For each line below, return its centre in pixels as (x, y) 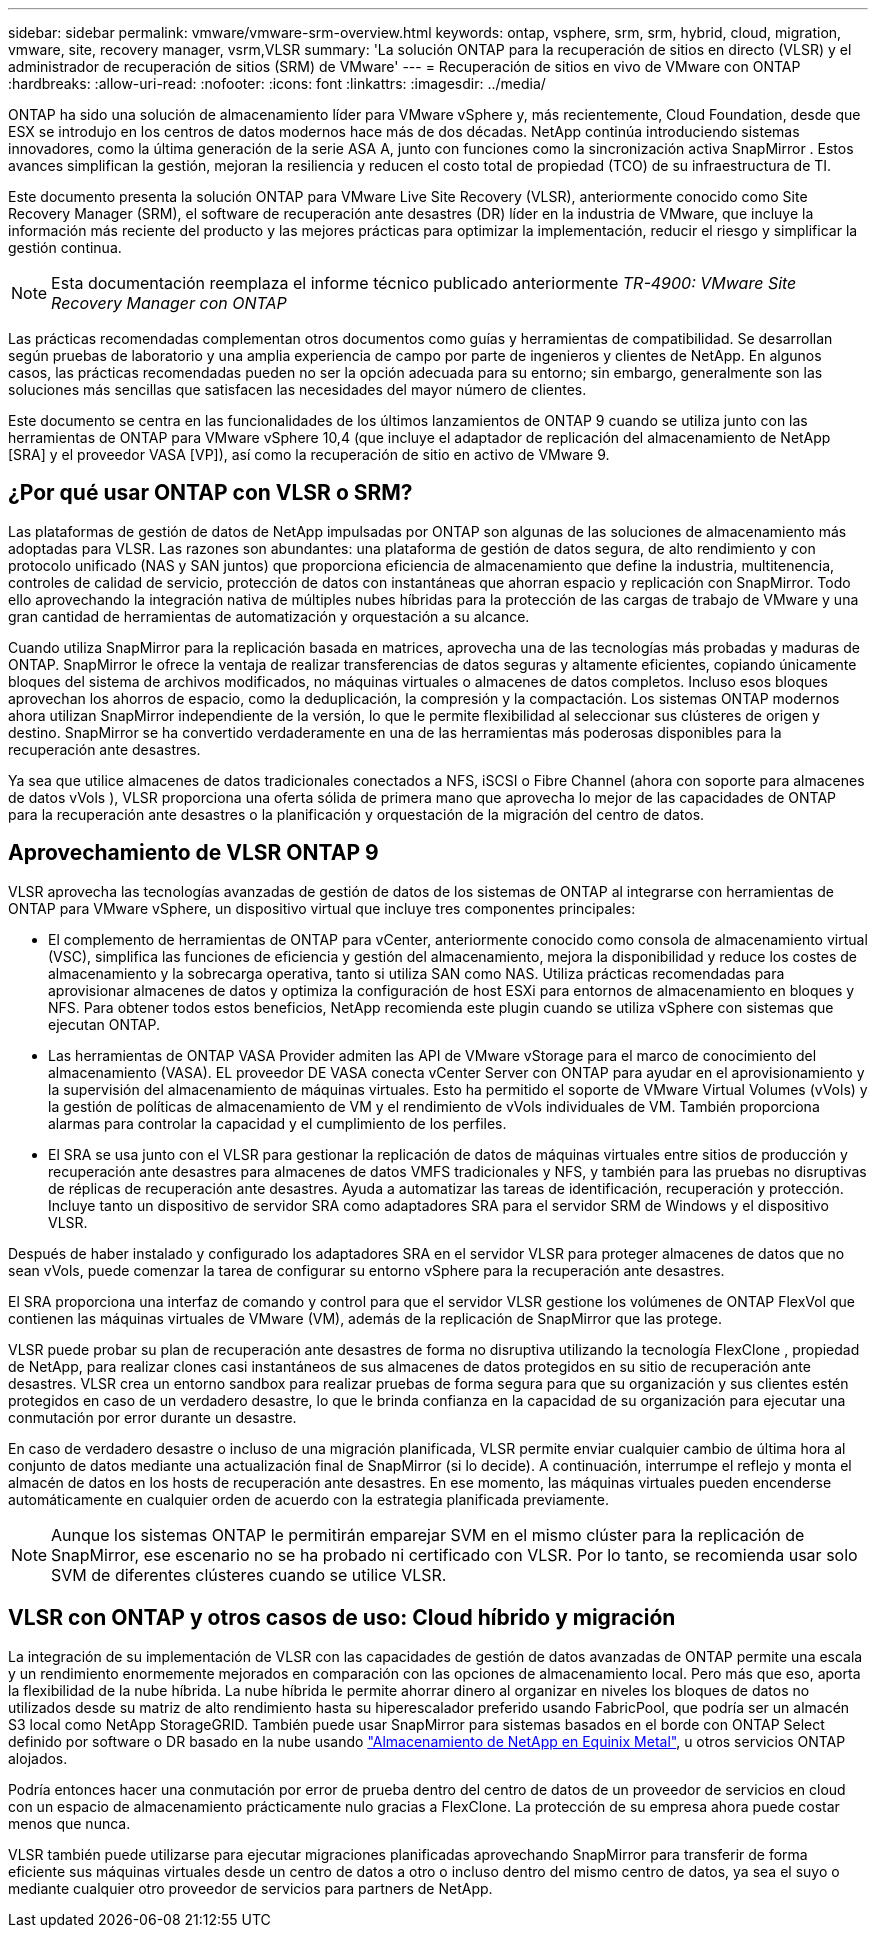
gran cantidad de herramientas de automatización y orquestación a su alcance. (269, 616)
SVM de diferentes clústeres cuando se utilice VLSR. (249, 1574)
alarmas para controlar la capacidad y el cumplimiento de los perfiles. (277, 1123)
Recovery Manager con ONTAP (169, 303)
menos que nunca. (69, 1823)
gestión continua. (65, 247)
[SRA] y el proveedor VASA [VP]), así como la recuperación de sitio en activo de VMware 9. (309, 454)
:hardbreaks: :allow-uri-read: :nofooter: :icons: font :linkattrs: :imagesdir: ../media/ (277, 83)
